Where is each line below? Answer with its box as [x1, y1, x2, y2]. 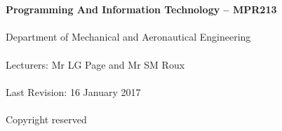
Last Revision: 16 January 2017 [6, 84, 141, 99]
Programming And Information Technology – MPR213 [6, 2, 277, 17]
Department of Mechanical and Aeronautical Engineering [6, 29, 251, 44]
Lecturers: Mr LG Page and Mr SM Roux [6, 57, 185, 71]
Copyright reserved [6, 111, 87, 126]
